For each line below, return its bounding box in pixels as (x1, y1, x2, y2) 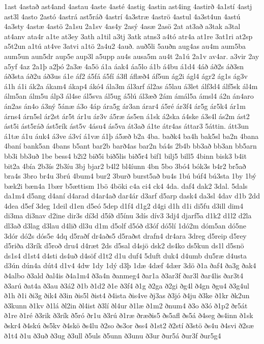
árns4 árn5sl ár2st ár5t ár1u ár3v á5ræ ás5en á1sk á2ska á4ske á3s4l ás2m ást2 (4, 110, 250, 121)
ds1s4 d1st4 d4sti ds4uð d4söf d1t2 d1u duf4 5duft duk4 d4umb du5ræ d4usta (4, 250, 247, 261)
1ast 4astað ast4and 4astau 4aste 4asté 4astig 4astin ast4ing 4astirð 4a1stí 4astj (4, 1, 252, 11)
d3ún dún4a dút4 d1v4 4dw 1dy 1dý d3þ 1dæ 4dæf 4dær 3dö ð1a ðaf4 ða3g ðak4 (4, 260, 256, 271)
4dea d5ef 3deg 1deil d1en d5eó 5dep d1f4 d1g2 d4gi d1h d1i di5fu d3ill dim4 (4, 200, 244, 211)
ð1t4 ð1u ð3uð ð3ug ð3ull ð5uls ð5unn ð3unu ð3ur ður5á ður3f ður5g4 (4, 330, 221, 340)
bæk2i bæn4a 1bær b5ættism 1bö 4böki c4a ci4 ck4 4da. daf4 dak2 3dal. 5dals (4, 180, 248, 191)
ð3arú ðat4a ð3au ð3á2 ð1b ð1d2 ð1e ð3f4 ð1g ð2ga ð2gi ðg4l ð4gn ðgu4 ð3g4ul (4, 280, 249, 291)
